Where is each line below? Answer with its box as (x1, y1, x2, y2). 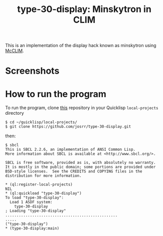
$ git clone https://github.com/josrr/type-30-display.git (5, 124, 131, 129)
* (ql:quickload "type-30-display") (5, 191, 82, 196)
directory (5, 110, 24, 116)
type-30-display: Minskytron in (17, 4, 151, 15)
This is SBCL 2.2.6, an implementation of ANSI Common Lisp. (5, 147, 136, 152)
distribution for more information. (5, 173, 82, 178)
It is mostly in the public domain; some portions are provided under (5, 164, 156, 170)
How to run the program (5, 88, 106, 100)
